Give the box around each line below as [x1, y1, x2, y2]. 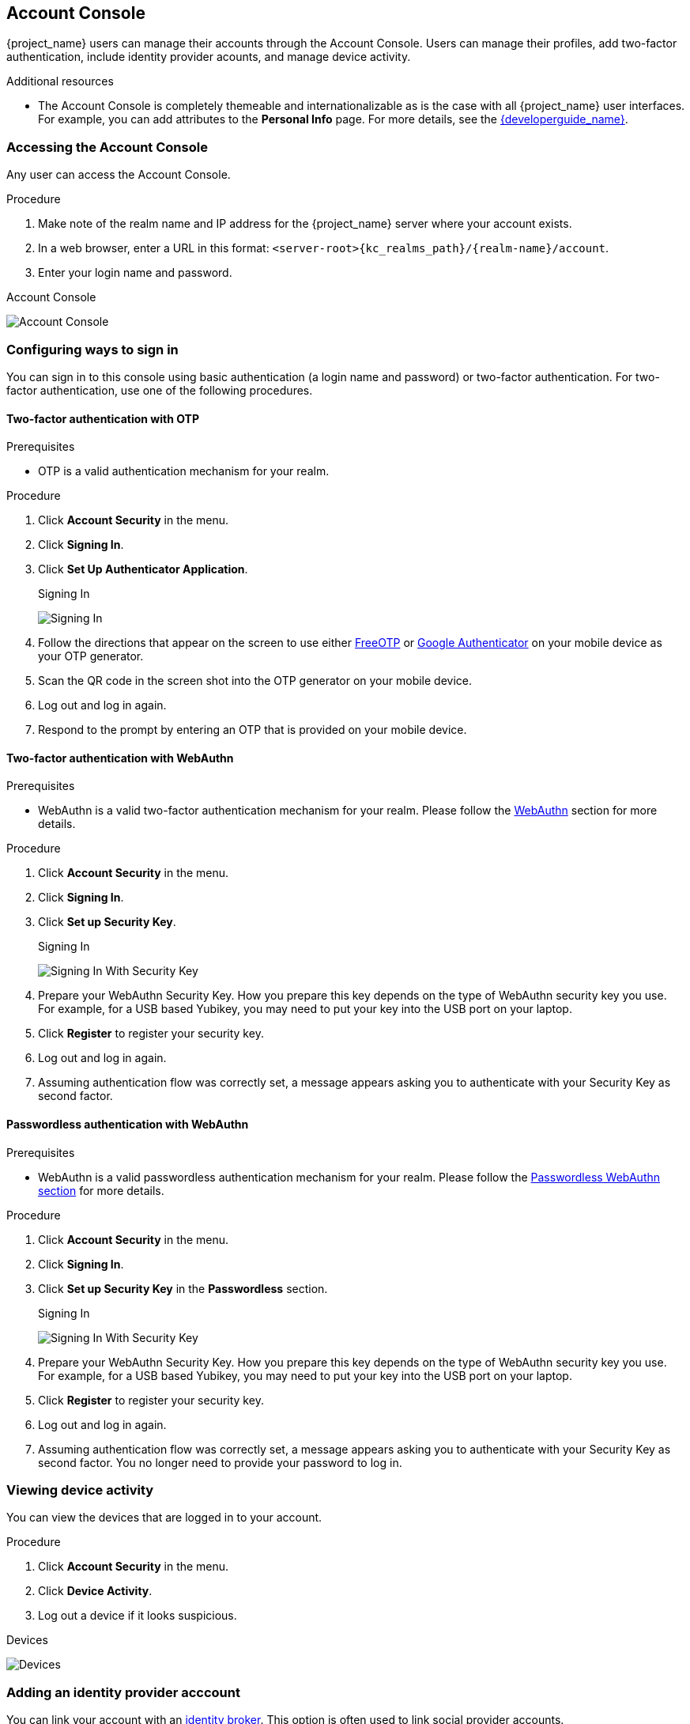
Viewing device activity [6, 1481, 154, 1498]
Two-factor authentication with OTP [6, 411, 199, 425]
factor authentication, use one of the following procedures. [6, 383, 313, 397]
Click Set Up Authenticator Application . [38, 562, 248, 577]
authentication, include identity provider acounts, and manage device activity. [6, 50, 411, 64]
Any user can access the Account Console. [6, 168, 231, 182]
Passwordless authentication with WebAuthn [6, 1117, 249, 1131]
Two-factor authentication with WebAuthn [6, 750, 234, 765]
